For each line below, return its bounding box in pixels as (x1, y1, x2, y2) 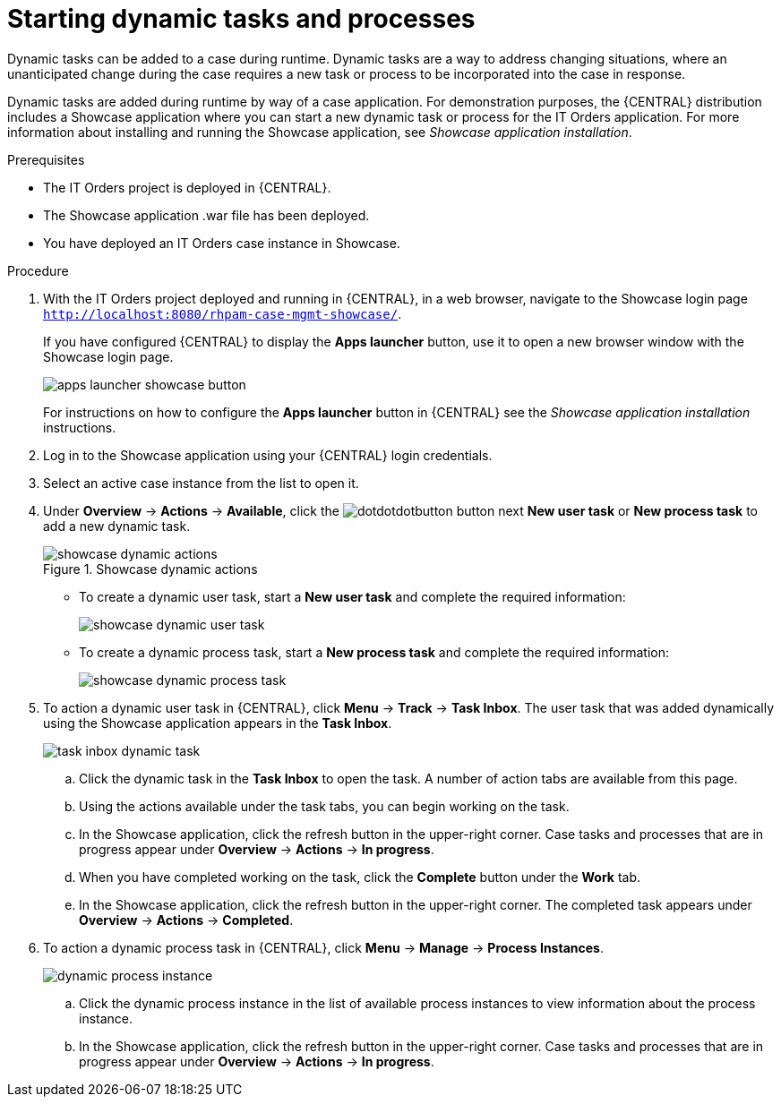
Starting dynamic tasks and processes (7, 4, 476, 34)
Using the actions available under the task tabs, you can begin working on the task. (79, 798, 570, 814)
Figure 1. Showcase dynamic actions (43, 561, 258, 577)
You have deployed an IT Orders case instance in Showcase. (43, 235, 400, 251)
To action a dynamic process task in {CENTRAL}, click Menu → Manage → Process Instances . (43, 939, 604, 955)
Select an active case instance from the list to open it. (43, 475, 359, 491)
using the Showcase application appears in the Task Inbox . (43, 715, 392, 731)
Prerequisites (7, 151, 85, 167)
